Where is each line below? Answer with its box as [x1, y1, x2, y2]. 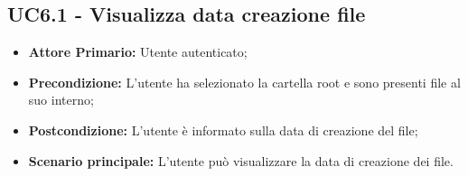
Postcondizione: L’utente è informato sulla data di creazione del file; [28, 120, 418, 139]
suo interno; [28, 90, 94, 109]
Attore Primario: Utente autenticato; [28, 42, 248, 61]
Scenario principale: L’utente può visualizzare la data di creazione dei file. [28, 151, 454, 170]
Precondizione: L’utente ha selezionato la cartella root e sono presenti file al [28, 72, 461, 91]
